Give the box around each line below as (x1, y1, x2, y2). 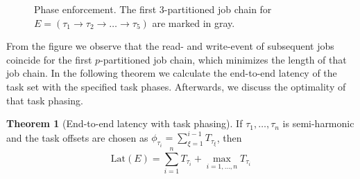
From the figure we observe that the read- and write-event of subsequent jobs (6, 39, 334, 53)
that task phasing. (6, 93, 84, 107)
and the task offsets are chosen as (6, 130, 148, 144)
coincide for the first (6, 52, 92, 66)
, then (216, 130, 242, 144)
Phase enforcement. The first (34, 2, 157, 16)
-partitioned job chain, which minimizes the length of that (100, 52, 347, 66)
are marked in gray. (152, 15, 235, 30)
